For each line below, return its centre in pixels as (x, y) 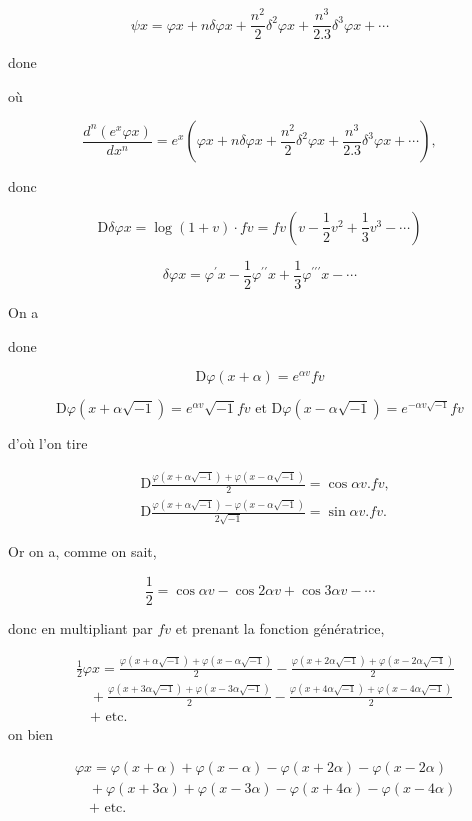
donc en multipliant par (80, 627)
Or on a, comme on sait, (82, 550)
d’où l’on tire (48, 443)
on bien (31, 733)
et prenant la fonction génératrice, (280, 627)
